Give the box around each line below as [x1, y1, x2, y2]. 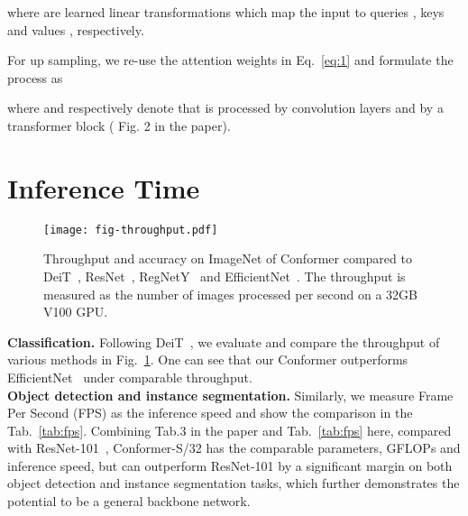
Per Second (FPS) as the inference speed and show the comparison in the [7, 403, 413, 422]
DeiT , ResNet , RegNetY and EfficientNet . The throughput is [43, 266, 406, 285]
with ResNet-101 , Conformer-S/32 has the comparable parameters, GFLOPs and [7, 438, 461, 457]
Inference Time [7, 169, 200, 206]
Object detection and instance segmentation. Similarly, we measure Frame [7, 385, 454, 404]
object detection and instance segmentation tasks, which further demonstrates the [7, 474, 460, 493]
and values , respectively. [7, 20, 144, 39]
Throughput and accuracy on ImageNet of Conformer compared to [43, 249, 412, 268]
